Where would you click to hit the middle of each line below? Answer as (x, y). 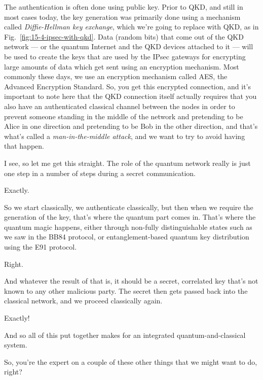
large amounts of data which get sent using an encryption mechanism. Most (122, 66)
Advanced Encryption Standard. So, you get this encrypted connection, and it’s (128, 86)
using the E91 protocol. (41, 247)
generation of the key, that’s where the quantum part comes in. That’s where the (130, 217)
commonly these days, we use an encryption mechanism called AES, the (116, 76)
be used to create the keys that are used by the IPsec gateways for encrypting (125, 56)
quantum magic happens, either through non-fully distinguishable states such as (128, 227)
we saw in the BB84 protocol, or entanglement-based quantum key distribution (127, 237)
